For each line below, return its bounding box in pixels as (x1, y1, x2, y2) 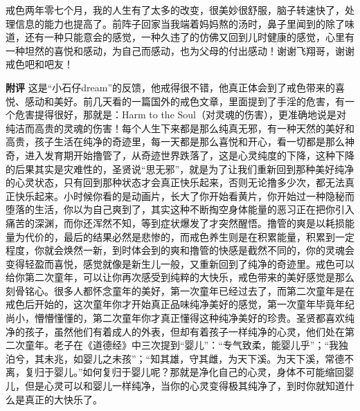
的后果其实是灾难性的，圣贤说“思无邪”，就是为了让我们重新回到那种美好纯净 (6, 161, 354, 176)
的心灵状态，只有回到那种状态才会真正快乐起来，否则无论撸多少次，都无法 (6, 175, 345, 190)
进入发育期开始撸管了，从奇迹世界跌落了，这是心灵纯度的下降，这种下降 (24, 147, 354, 162)
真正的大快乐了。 (24, 392, 102, 406)
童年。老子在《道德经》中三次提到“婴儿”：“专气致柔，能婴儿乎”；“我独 (24, 338, 349, 352)
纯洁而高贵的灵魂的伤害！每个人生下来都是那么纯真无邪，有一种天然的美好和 (6, 120, 354, 135)
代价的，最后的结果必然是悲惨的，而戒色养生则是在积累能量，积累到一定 (24, 229, 354, 244)
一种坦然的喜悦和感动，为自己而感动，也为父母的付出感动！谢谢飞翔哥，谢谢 (6, 43, 354, 57)
